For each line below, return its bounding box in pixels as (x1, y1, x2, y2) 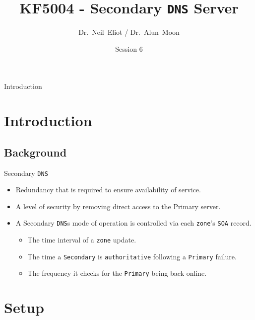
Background (4, 144, 67, 160)
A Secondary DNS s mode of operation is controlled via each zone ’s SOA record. (15, 218, 252, 228)
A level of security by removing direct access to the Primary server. (15, 201, 221, 211)
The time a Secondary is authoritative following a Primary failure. (27, 251, 237, 261)
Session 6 (115, 43, 143, 54)
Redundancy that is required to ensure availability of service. (15, 184, 201, 195)
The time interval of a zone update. (27, 235, 136, 245)
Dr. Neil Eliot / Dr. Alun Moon (78, 27, 180, 37)
